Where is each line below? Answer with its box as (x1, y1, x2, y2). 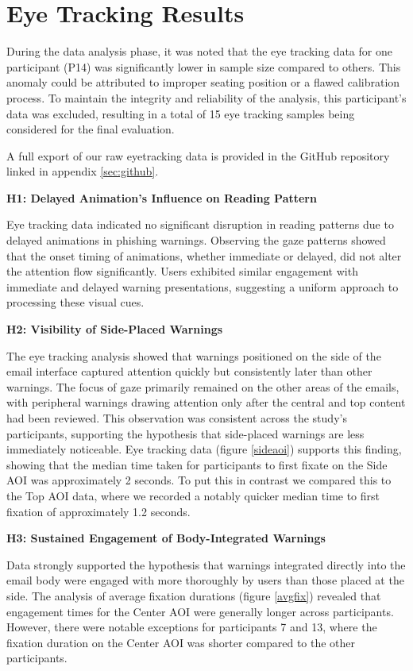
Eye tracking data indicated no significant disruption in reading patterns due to (6, 216, 394, 233)
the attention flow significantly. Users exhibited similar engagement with (6, 263, 358, 280)
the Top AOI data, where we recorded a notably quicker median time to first (6, 487, 380, 503)
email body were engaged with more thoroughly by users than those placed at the (6, 572, 404, 588)
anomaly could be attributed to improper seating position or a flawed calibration (6, 74, 400, 91)
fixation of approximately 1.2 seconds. (6, 503, 191, 519)
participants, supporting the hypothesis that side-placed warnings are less (6, 425, 365, 442)
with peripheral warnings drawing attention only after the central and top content (6, 394, 406, 411)
